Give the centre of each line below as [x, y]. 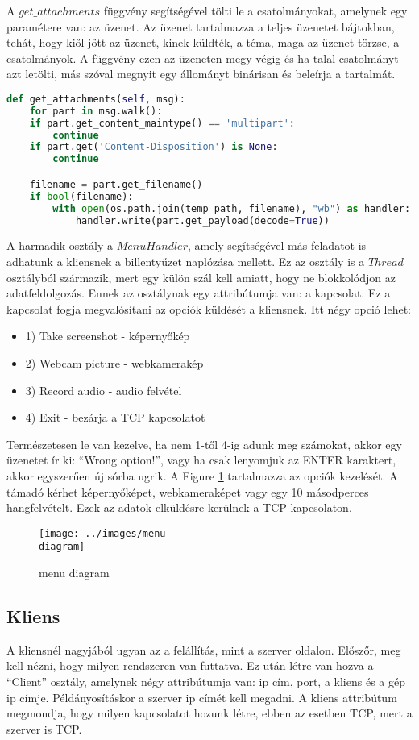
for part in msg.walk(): [96, 111]
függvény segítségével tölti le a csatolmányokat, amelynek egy [255, 10]
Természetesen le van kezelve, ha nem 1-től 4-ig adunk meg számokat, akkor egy [204, 444]
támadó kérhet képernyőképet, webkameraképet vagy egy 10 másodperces [188, 491]
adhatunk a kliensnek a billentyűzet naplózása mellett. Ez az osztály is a [186, 261]
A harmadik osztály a [60, 245]
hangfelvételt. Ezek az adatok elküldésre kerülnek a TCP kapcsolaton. [179, 507]
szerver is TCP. [44, 728]
